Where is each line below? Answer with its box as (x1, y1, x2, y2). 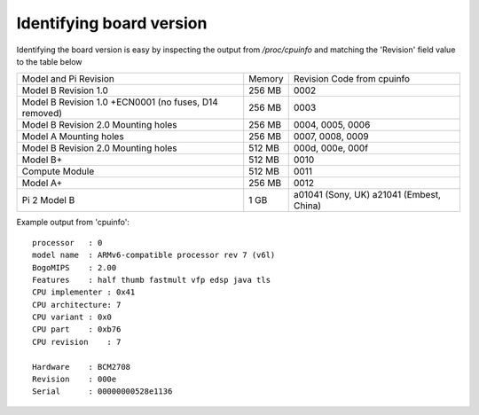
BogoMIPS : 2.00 (32, 262, 117, 272)
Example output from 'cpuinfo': (16, 217, 130, 228)
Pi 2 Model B (21, 194, 75, 207)
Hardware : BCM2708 (32, 362, 131, 372)
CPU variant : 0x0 (32, 312, 113, 323)
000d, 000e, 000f (293, 142, 368, 154)
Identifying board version (16, 13, 208, 33)
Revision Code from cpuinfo (293, 73, 410, 85)
